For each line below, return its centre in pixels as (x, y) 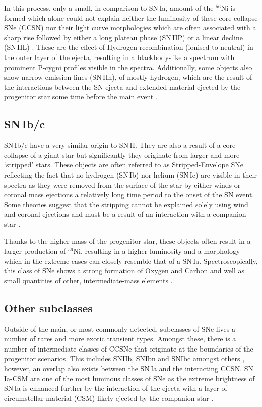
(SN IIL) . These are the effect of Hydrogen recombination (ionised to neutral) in (129, 47)
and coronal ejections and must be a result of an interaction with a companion (125, 214)
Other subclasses (48, 307)
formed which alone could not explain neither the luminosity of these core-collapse (131, 17)
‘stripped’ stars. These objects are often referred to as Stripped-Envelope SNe (124, 165)
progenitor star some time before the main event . (81, 97)
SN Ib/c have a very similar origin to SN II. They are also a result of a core (120, 145)
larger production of (35, 251)
